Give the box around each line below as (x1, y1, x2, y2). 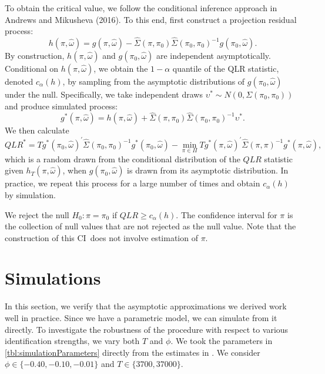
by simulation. (5, 188, 56, 201)
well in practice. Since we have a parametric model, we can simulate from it (5, 312, 277, 323)
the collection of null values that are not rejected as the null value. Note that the (5, 220, 296, 232)
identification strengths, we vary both (5, 335, 140, 347)
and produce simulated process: (5, 99, 118, 112)
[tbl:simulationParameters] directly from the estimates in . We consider (5, 346, 260, 358)
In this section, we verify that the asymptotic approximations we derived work (5, 300, 287, 312)
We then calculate (5, 124, 69, 136)
